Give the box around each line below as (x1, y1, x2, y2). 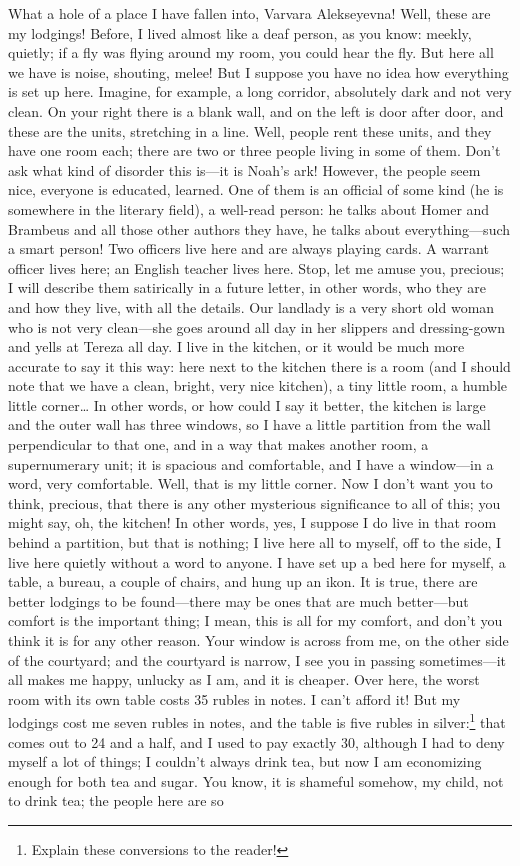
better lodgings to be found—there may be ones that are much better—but (8, 590, 469, 611)
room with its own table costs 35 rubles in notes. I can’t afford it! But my (8, 688, 461, 709)
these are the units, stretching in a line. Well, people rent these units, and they (8, 120, 492, 141)
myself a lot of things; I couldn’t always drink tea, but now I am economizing (8, 751, 482, 772)
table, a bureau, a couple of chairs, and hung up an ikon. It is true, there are (8, 571, 478, 592)
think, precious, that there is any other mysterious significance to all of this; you (8, 492, 501, 513)
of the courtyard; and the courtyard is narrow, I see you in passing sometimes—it (8, 649, 507, 670)
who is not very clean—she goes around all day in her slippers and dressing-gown (8, 316, 505, 337)
